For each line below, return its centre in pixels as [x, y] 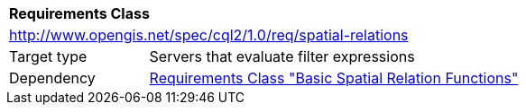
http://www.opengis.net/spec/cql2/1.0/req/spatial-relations [209, 35]
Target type [48, 56]
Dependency [52, 78]
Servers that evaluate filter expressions [282, 56]
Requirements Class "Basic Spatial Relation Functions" [334, 78]
